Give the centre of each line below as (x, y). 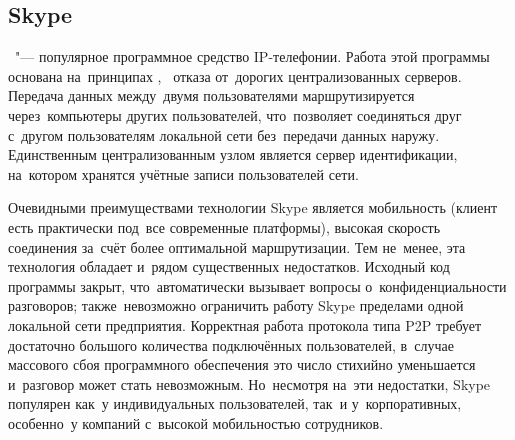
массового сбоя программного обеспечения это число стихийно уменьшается (242, 364)
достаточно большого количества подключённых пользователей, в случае (231, 344)
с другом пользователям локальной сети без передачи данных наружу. (224, 134)
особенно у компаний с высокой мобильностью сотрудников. (196, 422)
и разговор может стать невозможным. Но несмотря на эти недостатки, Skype (249, 383)
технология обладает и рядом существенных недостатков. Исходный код (229, 266)
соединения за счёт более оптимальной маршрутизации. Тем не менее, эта (237, 246)
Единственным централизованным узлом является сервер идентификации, (233, 154)
